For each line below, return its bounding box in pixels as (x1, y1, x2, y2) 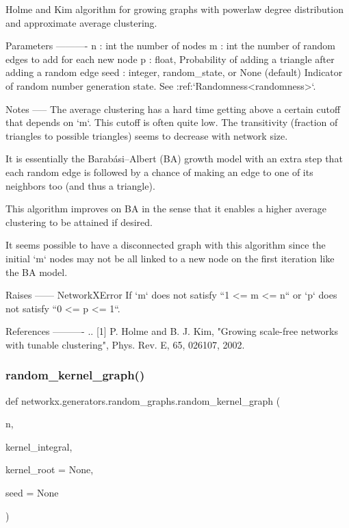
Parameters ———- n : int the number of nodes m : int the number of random (5, 38, 335, 53)
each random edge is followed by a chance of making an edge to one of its (5, 164, 313, 179)
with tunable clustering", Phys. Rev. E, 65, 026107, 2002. (5, 337, 245, 351)
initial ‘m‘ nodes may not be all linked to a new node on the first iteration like (5, 251, 335, 265)
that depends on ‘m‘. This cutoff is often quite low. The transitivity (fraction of (5, 115, 338, 129)
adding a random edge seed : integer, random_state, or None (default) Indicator (5, 65, 343, 79)
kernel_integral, (5, 439, 73, 453)
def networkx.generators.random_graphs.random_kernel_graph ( (5, 393, 281, 407)
